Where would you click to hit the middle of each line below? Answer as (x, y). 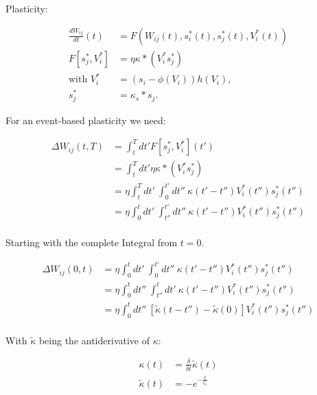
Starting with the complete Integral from (92, 242)
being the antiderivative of (94, 340)
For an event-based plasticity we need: (86, 120)
